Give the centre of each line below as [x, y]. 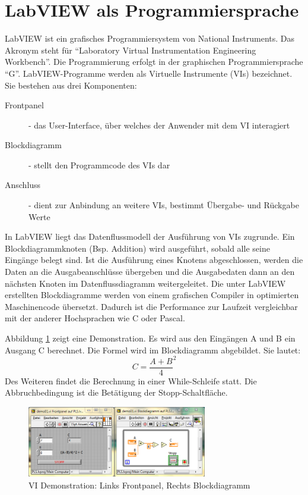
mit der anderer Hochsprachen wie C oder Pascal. [95, 318]
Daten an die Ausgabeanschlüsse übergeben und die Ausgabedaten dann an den [150, 272]
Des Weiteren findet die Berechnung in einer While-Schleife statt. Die [131, 380]
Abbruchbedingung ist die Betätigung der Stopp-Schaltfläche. [116, 392]
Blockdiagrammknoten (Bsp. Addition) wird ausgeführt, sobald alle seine [137, 248]
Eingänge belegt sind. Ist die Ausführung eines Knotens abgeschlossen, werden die [154, 260]
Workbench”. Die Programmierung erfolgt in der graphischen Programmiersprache [154, 62]
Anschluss [23, 185]
